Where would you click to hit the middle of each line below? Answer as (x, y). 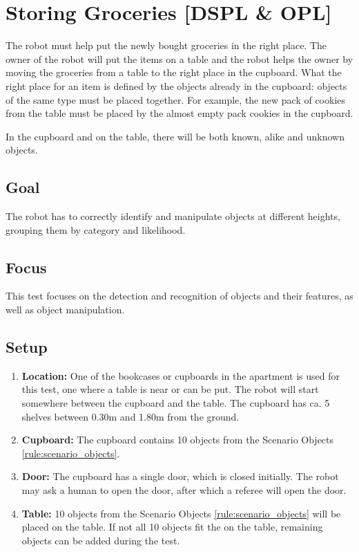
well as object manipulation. (65, 310)
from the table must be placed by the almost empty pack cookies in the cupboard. (179, 113)
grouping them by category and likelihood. (96, 229)
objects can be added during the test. (101, 540)
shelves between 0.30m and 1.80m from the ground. (130, 416)
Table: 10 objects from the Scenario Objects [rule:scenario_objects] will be (181, 513)
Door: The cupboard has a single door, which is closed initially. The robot (180, 476)
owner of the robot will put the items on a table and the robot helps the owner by (179, 58)
